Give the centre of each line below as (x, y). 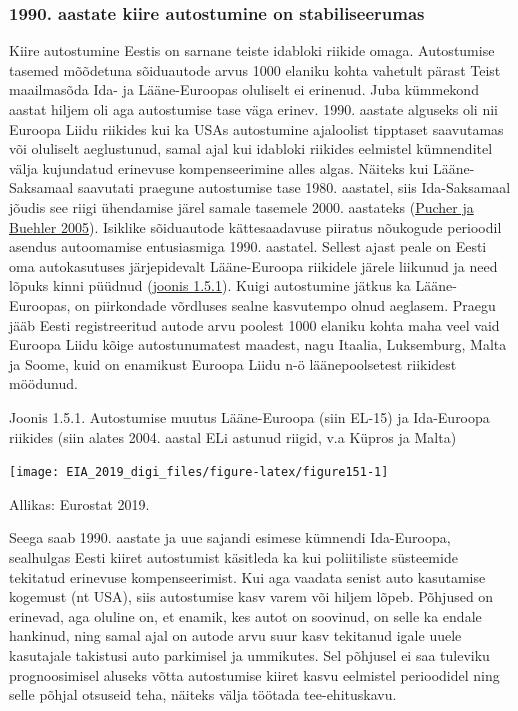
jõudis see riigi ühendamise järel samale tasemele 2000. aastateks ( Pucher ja (241, 206)
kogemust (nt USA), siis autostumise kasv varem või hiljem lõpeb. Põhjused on (251, 596)
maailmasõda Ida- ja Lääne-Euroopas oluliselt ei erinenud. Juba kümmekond (244, 89)
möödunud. (43, 383)
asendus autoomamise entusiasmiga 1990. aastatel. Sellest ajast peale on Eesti (248, 246)
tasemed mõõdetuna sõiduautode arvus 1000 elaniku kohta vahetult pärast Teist (255, 69)
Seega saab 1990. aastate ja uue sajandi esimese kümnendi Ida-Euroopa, (230, 537)
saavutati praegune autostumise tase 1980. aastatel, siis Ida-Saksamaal (294, 187)
